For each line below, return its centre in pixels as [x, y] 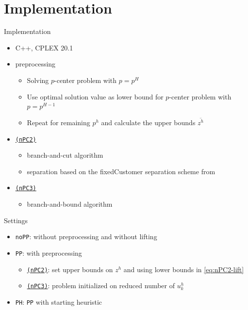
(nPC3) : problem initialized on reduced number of [101, 286]
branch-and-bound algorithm [70, 204]
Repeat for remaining [58, 122]
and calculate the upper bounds [148, 122]
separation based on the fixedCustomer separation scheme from [121, 171]
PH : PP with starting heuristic [59, 302]
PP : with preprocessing [49, 253]
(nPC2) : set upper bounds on [70, 269]
